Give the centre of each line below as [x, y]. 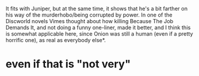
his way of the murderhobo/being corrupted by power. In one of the [89, 15]
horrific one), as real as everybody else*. [56, 40]
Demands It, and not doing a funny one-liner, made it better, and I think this [98, 27]
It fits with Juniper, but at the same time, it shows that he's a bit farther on [97, 9]
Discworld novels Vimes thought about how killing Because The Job [90, 21]
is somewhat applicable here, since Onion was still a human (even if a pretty [99, 34]
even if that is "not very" [68, 64]
